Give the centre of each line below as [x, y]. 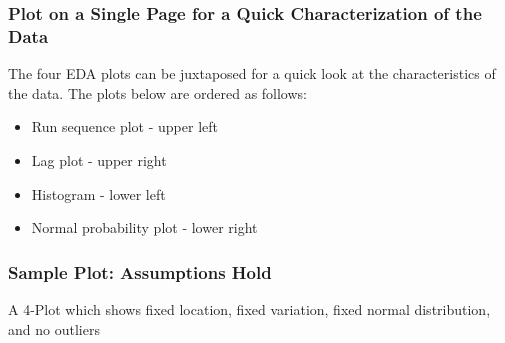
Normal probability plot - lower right [144, 227]
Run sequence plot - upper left [124, 126]
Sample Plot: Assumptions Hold [140, 271]
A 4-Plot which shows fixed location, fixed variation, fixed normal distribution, [249, 308]
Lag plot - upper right [99, 159]
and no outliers [54, 328]
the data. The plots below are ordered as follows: [157, 92]
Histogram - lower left [98, 193]
